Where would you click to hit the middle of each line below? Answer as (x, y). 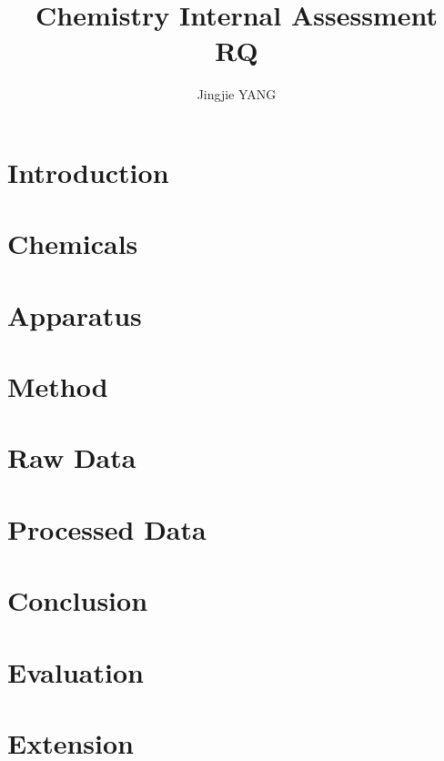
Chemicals (73, 244)
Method (58, 386)
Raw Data (72, 457)
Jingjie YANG (237, 94)
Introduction (88, 172)
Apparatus (75, 315)
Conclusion (78, 600)
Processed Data (107, 528)
